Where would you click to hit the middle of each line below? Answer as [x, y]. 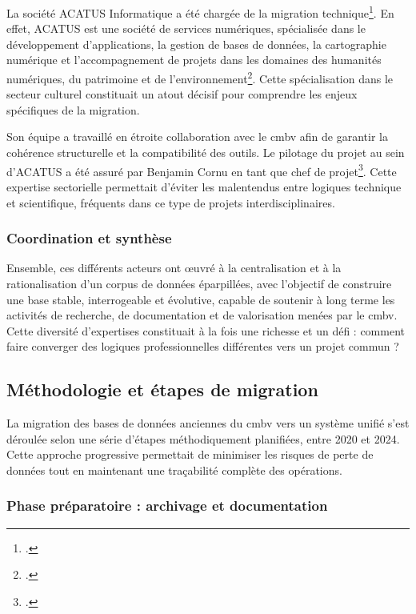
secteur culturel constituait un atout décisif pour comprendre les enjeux [182, 94]
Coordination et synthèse [89, 238]
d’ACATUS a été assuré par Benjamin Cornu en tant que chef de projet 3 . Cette [202, 170]
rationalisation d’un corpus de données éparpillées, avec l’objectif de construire [199, 283]
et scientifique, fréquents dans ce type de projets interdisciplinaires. [171, 202]
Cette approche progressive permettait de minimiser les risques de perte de [190, 454]
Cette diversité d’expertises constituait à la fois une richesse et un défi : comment [206, 330]
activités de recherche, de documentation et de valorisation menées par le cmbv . [202, 315]
